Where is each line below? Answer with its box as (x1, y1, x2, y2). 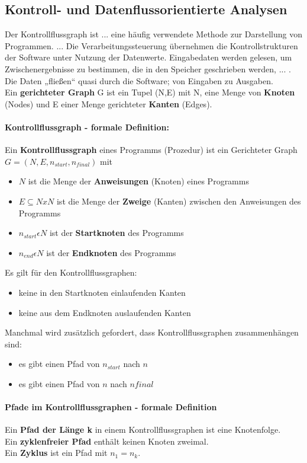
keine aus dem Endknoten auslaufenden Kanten (18, 306, 191, 318)
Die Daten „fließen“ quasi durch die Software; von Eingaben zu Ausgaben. (5, 74, 273, 87)
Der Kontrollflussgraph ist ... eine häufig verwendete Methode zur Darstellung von (5, 28, 303, 40)
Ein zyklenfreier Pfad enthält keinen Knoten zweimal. (5, 435, 209, 447)
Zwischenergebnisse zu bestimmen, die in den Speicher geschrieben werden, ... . (5, 62, 291, 75)
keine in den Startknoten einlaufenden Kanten (18, 286, 186, 298)
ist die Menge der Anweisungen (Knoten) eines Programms (28, 175, 249, 187)
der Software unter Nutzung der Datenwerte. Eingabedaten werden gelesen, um (5, 51, 292, 63)
